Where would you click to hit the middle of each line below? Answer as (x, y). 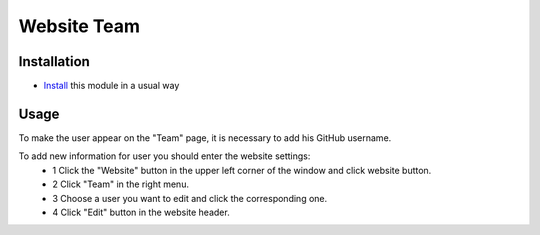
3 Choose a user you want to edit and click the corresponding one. (190, 198)
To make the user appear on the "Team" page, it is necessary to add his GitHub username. (205, 137)
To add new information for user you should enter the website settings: (164, 156)
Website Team (79, 26)
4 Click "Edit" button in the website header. (141, 212)
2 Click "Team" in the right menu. (121, 184)
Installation (54, 61)
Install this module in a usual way (111, 86)
